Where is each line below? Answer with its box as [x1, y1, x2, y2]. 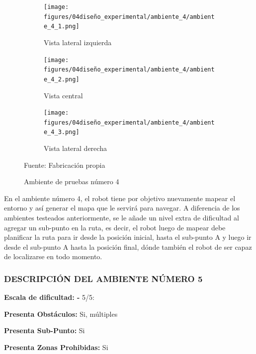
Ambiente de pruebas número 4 [24, 176, 119, 187]
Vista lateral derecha [44, 143, 107, 153]
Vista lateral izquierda [44, 37, 112, 47]
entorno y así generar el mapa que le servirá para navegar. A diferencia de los [4, 203, 240, 213]
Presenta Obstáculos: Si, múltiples [4, 308, 118, 319]
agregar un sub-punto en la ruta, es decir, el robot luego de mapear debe [4, 222, 226, 232]
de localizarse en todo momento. [4, 251, 102, 262]
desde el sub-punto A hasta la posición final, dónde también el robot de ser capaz [4, 241, 252, 252]
